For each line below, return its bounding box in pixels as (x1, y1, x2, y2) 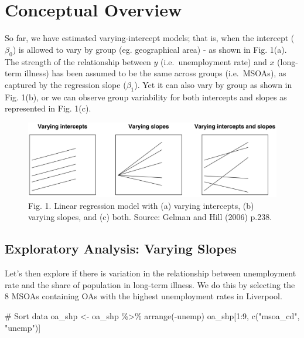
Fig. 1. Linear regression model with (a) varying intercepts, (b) (28, 199, 254, 211)
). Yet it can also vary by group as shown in (134, 78, 292, 90)
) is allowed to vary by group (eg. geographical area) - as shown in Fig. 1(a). (12, 43, 287, 55)
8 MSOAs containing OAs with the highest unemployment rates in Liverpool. (5, 290, 282, 302)
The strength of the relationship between (5, 55, 151, 67)
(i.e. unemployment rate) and (160, 55, 267, 67)
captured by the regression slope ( (5, 78, 127, 90)
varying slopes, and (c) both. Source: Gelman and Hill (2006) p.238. (28, 211, 272, 223)
